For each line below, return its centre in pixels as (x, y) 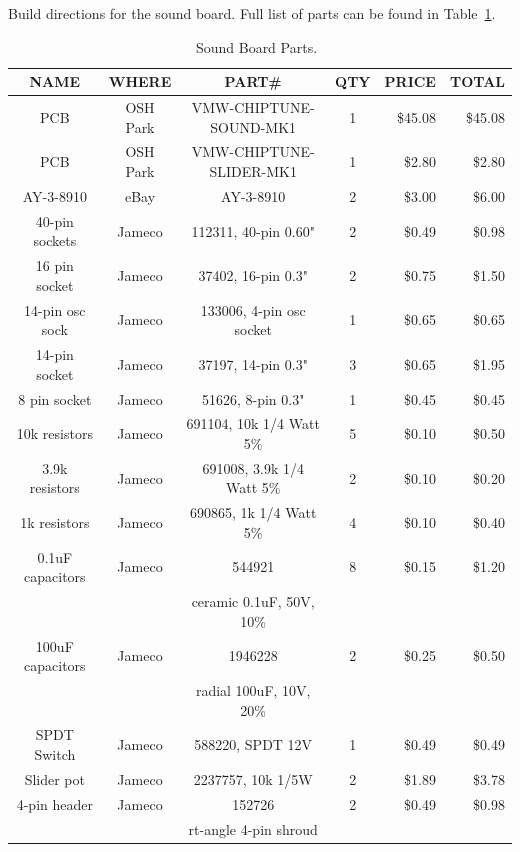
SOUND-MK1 (253, 126)
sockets (55, 240)
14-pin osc (55, 309)
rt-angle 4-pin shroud (253, 828)
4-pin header (54, 803)
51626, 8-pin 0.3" (253, 398)
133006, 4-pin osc (253, 309)
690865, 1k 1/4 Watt (253, 512)
